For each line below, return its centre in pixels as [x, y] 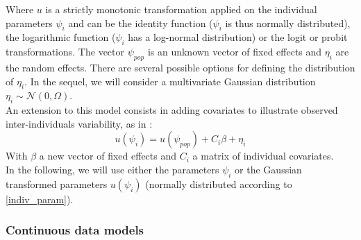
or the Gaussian [268, 169]
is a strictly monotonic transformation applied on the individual [181, 9]
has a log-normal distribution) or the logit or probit [238, 37]
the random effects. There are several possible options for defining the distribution [180, 67]
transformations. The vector [65, 52]
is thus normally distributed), [288, 23]
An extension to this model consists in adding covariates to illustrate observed [172, 110]
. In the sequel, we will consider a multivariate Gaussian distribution [170, 81]
